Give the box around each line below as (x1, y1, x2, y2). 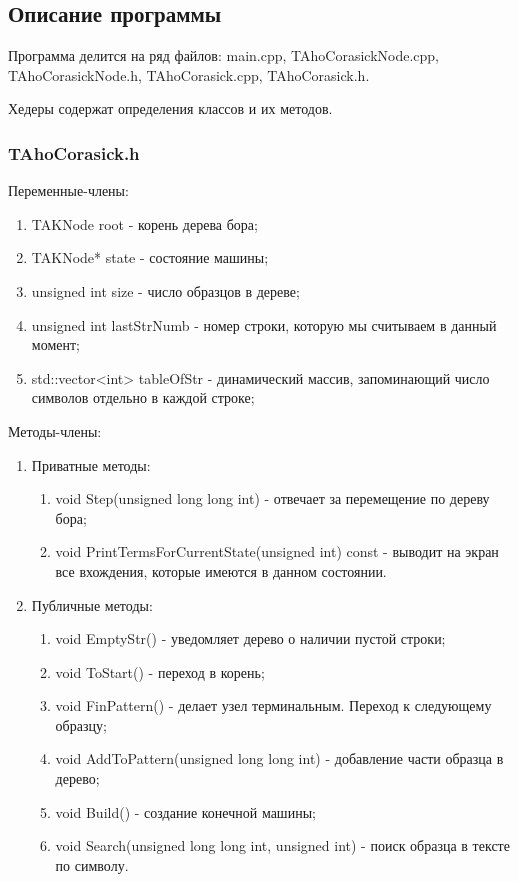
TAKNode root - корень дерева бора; (31, 213, 258, 234)
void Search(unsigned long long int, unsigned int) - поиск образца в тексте (55, 835, 510, 856)
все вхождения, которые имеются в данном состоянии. (55, 560, 387, 581)
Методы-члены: (8, 420, 102, 441)
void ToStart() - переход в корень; (55, 661, 265, 682)
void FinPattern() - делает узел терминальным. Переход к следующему (55, 695, 492, 716)
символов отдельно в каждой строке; (31, 387, 255, 408)
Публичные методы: (31, 594, 153, 615)
